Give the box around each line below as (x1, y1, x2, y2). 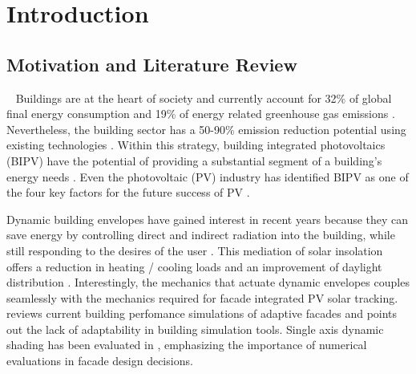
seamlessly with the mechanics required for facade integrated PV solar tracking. (6, 289, 398, 306)
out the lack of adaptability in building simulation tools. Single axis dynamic (6, 320, 384, 337)
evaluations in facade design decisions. (6, 352, 193, 369)
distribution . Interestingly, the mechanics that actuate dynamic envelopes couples (6, 274, 410, 291)
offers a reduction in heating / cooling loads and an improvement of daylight (6, 258, 382, 274)
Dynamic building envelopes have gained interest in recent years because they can (6, 210, 409, 227)
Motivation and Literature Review (6, 51, 297, 76)
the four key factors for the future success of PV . (6, 184, 250, 201)
